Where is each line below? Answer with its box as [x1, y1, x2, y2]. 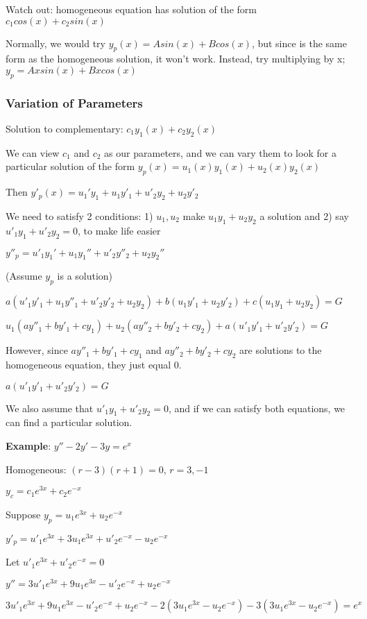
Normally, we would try [6, 35, 105, 50]
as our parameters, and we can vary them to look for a [104, 145, 336, 160]
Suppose [6, 507, 41, 522]
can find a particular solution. [6, 415, 133, 430]
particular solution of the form [6, 159, 135, 173]
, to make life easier [78, 223, 161, 237]
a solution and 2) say [259, 208, 349, 223]
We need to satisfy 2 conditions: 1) [6, 208, 153, 223]
